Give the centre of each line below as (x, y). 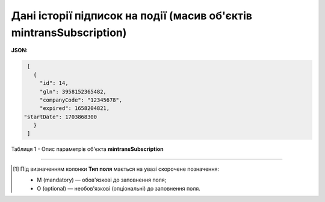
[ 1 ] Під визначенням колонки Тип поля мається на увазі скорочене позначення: (116, 169)
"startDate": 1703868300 (60, 117)
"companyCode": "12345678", (81, 100)
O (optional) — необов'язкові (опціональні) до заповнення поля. (119, 188)
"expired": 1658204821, (75, 109)
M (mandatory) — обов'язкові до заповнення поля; (102, 180)
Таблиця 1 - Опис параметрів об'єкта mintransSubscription (87, 149)
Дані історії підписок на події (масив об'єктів (132, 16)
